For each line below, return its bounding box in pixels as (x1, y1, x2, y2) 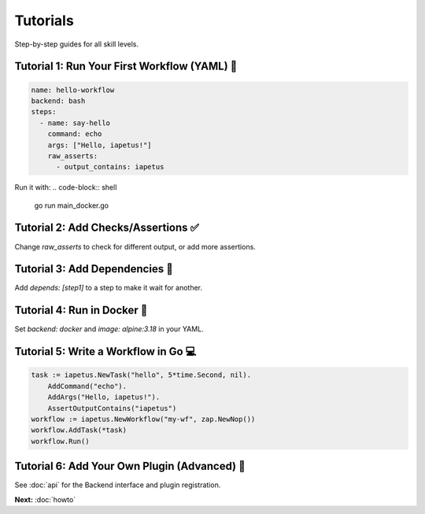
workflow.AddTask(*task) (31, 426, 128, 434)
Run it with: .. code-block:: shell (14, 183, 117, 192)
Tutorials (14, 12, 74, 29)
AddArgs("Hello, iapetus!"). (47, 393, 161, 401)
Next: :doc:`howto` (14, 494, 76, 504)
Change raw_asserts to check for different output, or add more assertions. (14, 242, 256, 251)
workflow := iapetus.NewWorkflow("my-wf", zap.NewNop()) (31, 414, 256, 423)
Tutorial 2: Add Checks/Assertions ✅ (14, 221, 200, 235)
